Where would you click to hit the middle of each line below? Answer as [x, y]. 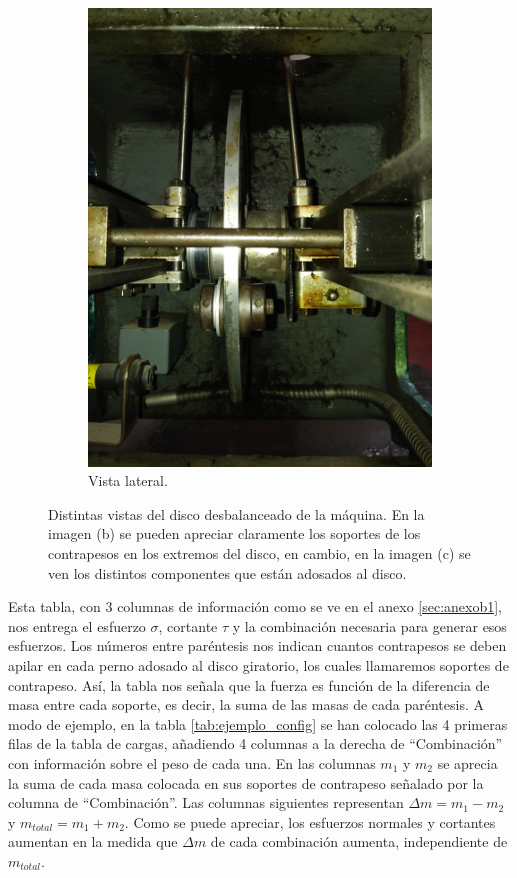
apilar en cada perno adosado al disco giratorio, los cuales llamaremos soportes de [258, 665]
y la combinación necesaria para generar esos [369, 625]
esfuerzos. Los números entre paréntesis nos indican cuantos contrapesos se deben [257, 645]
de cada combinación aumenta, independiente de [359, 841]
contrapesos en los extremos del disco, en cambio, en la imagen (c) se [259, 553]
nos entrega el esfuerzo [77, 625]
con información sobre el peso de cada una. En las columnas [192, 762]
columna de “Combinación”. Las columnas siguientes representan [206, 802]
